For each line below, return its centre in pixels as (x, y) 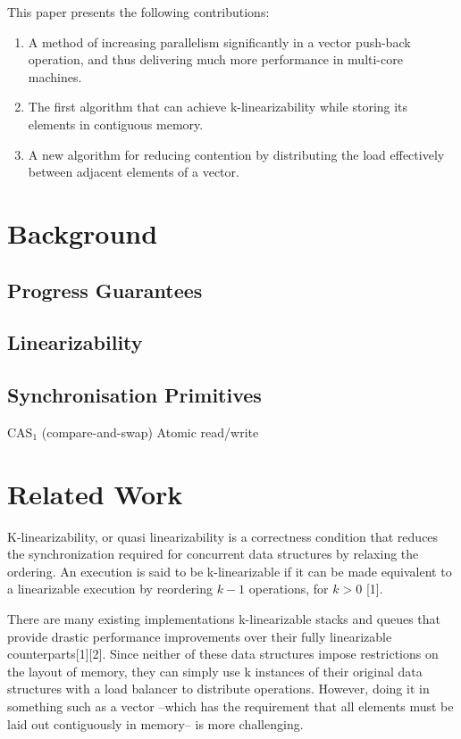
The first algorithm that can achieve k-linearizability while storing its (218, 107)
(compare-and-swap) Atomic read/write (150, 432)
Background (83, 232)
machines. (55, 76)
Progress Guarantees (105, 290)
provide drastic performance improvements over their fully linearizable (200, 636)
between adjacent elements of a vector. (134, 172)
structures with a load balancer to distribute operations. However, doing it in (218, 689)
